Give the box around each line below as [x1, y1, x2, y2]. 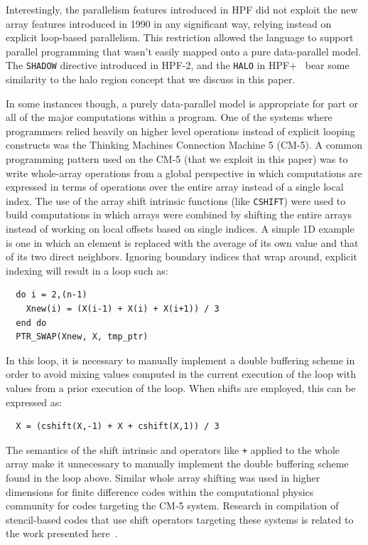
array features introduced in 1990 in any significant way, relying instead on [6, 16, 332, 31]
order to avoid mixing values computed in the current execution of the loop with [6, 366, 356, 381]
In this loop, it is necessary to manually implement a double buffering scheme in [6, 352, 355, 367]
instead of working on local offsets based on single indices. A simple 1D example [6, 221, 355, 236]
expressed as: [6, 394, 63, 409]
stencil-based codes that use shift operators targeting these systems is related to [6, 512, 354, 527]
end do [16, 317, 47, 328]
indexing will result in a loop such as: [6, 263, 168, 277]
